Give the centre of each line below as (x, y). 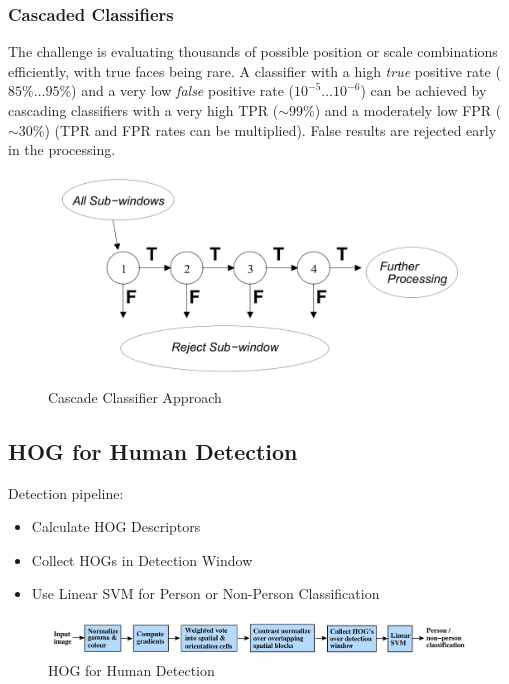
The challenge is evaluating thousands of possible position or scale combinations (253, 51)
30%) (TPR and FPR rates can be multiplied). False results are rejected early (257, 129)
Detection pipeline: (66, 492)
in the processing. (62, 149)
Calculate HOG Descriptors (116, 526)
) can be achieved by (423, 90)
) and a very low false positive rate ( (183, 90)
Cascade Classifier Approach (135, 396)
